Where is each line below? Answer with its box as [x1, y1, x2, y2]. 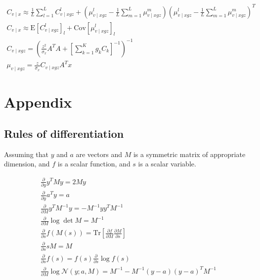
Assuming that [4, 149, 48, 159]
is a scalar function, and [57, 159, 130, 169]
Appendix [4, 92, 72, 112]
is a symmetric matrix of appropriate [133, 149, 246, 159]
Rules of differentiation [4, 125, 124, 141]
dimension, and [4, 159, 50, 169]
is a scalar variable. [138, 159, 196, 169]
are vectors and [76, 149, 122, 159]
